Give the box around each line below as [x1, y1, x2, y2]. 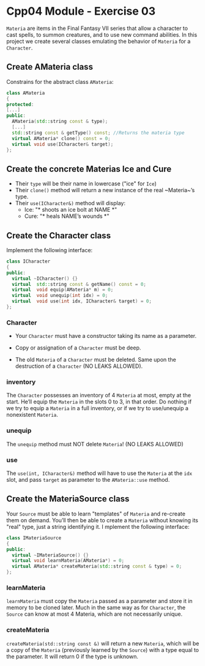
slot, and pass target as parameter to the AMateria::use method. [6, 476, 170, 484]
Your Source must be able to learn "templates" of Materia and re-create [6, 510, 185, 517]
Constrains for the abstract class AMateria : [6, 78, 114, 85]
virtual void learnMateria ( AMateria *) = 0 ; [12, 558, 124, 564]
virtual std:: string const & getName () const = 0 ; [12, 281, 147, 287]
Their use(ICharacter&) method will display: [15, 200, 125, 207]
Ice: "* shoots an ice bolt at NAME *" [24, 206, 117, 214]
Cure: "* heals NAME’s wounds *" [24, 212, 110, 220]
